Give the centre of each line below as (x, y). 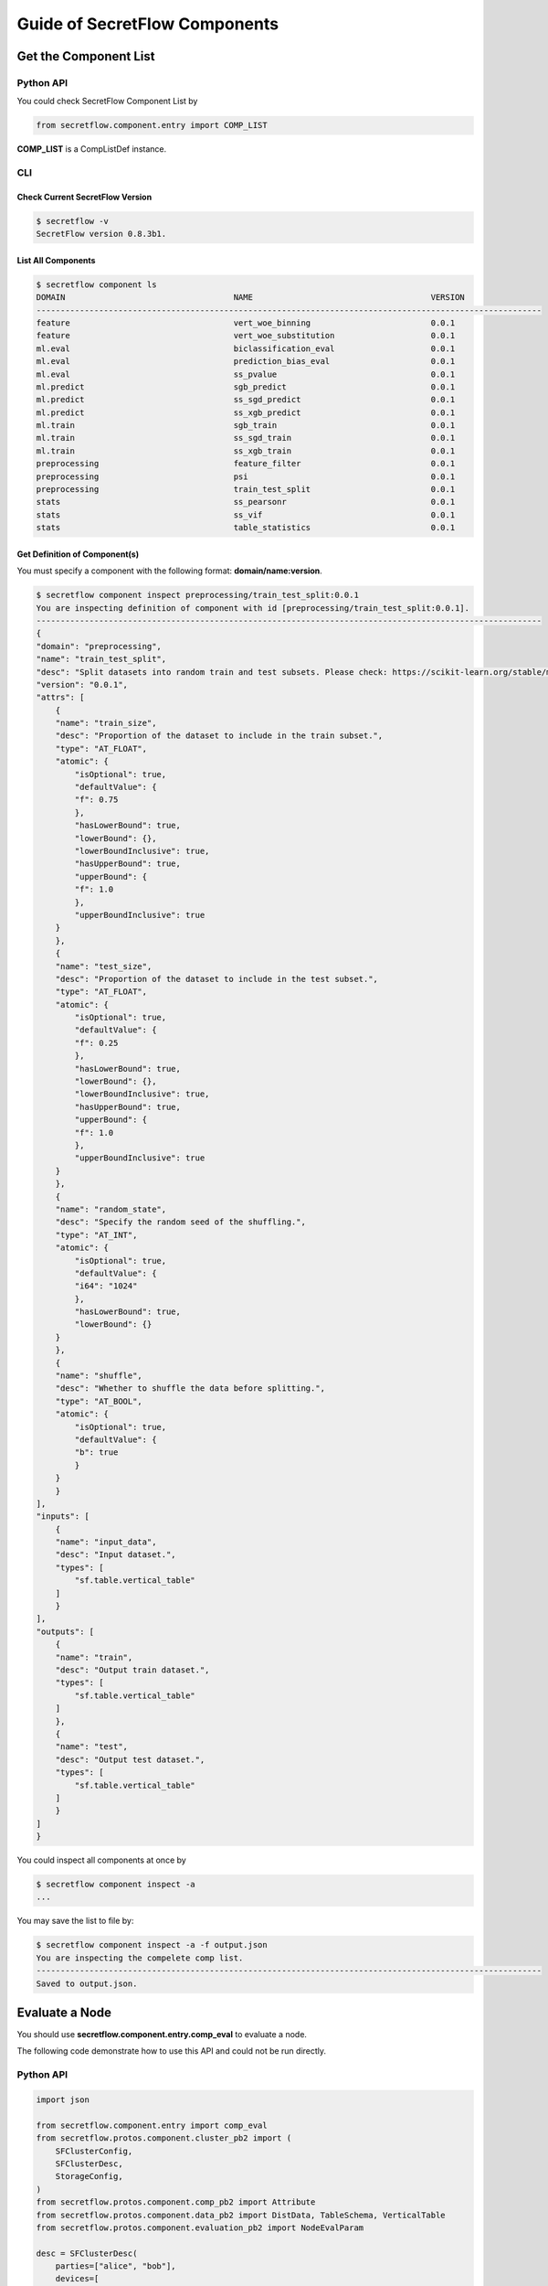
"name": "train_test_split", (101, 659)
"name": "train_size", (106, 723)
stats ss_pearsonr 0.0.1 (246, 502)
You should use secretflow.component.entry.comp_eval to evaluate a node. (162, 2035)
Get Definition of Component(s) (78, 554)
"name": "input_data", (106, 1542)
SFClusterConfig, (94, 2151)
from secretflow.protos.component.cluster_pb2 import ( (164, 2138)
